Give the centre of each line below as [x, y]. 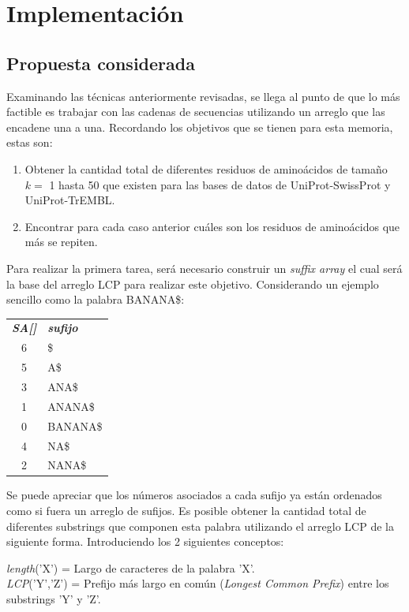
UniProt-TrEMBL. [70, 200]
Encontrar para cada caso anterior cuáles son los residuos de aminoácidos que [212, 226]
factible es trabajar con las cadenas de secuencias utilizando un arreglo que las [196, 112]
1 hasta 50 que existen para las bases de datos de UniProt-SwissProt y [220, 184]
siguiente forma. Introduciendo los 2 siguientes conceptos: [145, 541]
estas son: [30, 142]
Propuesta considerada [101, 63]
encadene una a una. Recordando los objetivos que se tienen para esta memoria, [200, 127]
